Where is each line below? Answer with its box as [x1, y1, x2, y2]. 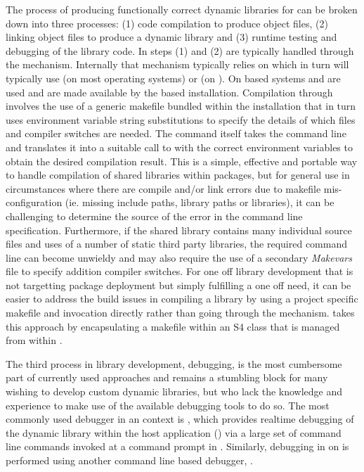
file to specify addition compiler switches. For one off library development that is [6, 264, 353, 279]
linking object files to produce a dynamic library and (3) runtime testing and [6, 30, 337, 44]
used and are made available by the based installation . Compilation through [6, 84, 333, 99]
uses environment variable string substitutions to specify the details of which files [6, 112, 356, 127]
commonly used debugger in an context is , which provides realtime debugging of [6, 412, 354, 426]
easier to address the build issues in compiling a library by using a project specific [6, 291, 358, 306]
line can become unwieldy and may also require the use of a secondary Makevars [6, 250, 352, 264]
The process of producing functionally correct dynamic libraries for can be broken [6, 2, 358, 16]
